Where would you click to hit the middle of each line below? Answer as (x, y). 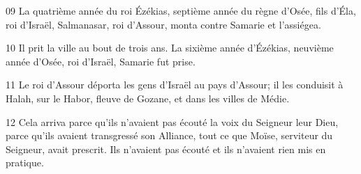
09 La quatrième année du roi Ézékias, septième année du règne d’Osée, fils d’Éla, (181, 10)
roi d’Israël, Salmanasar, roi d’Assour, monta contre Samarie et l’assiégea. (163, 24)
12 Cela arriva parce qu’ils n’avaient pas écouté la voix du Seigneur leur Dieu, (172, 121)
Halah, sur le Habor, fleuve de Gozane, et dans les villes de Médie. (148, 98)
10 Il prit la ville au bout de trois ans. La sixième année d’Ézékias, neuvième (170, 48)
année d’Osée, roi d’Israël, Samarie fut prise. (101, 61)
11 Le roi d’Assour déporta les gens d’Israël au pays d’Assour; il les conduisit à (175, 85)
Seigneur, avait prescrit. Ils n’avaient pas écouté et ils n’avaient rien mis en (166, 149)
